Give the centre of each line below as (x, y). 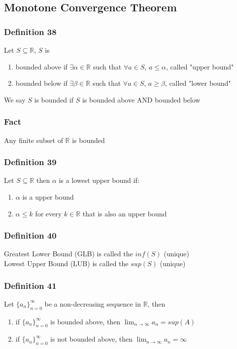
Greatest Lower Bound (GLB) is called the (68, 254)
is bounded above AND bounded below (141, 99)
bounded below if (41, 83)
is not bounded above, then (92, 339)
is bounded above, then (85, 321)
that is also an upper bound (125, 213)
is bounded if (54, 99)
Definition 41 (30, 285)
